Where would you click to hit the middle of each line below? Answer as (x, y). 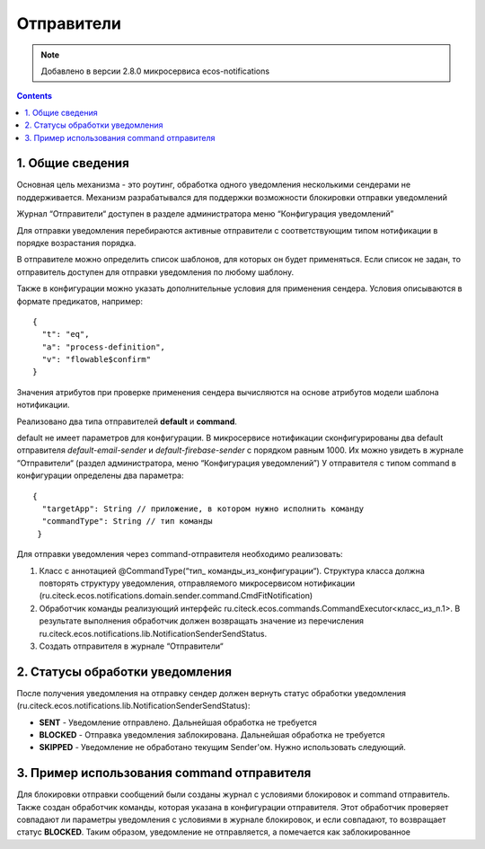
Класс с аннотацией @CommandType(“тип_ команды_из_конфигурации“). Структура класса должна (232, 570)
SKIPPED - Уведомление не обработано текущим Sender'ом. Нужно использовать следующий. (222, 747)
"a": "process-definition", (104, 347)
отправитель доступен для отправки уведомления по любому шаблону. (155, 272)
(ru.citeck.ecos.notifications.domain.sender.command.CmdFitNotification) (176, 596)
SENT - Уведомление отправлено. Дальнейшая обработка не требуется (178, 722)
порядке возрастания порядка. (76, 243)
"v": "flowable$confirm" (97, 360)
